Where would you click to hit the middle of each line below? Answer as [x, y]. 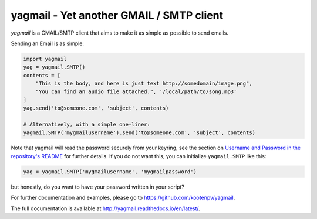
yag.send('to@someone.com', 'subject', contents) [96, 108]
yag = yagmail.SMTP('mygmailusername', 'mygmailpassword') [110, 172]
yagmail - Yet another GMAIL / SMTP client [117, 15]
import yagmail [45, 59]
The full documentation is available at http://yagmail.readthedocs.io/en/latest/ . [106, 208]
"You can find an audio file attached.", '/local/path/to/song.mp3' [136, 92]
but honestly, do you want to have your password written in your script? [97, 187]
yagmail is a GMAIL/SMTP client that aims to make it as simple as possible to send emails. [120, 33]
